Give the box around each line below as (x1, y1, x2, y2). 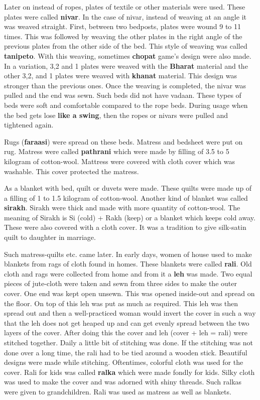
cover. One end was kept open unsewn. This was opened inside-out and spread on (4, 288, 255, 299)
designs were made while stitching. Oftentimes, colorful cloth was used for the (4, 357, 243, 367)
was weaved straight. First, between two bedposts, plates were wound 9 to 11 (4, 21, 241, 32)
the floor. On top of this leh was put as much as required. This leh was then (4, 298, 238, 308)
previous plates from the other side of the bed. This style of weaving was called (4, 41, 247, 51)
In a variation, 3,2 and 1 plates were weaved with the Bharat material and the (4, 60, 248, 71)
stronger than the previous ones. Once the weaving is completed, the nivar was (4, 80, 246, 90)
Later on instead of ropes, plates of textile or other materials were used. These (4, 2, 245, 12)
